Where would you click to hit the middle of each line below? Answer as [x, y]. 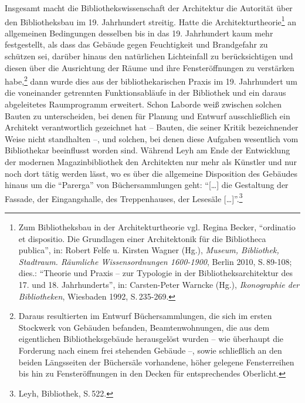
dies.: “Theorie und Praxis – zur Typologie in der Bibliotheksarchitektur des [156, 273]
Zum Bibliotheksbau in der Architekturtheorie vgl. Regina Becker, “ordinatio [157, 227]
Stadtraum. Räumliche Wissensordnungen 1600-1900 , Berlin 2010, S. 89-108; [155, 261]
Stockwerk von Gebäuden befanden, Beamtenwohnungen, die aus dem [144, 327]
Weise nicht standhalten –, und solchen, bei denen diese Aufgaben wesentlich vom [152, 138]
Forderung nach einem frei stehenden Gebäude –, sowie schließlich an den [150, 350]
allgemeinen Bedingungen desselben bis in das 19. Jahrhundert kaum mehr [139, 33]
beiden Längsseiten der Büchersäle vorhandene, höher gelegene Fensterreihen [156, 362]
